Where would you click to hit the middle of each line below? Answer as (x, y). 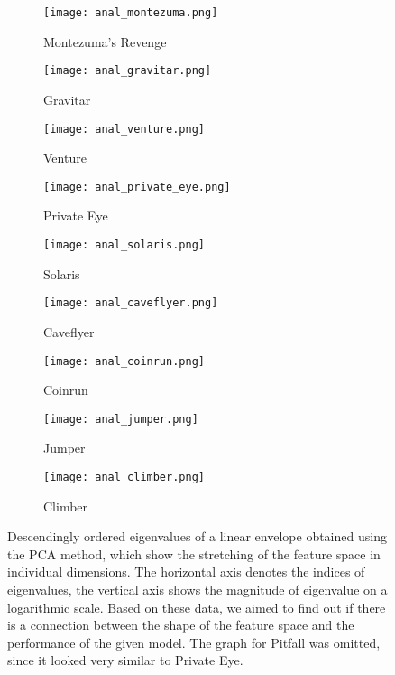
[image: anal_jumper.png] (121, 419)
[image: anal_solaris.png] (124, 245)
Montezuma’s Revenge (105, 41)
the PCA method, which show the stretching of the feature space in (194, 553)
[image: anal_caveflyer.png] (131, 303)
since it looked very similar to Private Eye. (125, 660)
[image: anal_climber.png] (124, 477)
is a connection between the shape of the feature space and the (181, 625)
